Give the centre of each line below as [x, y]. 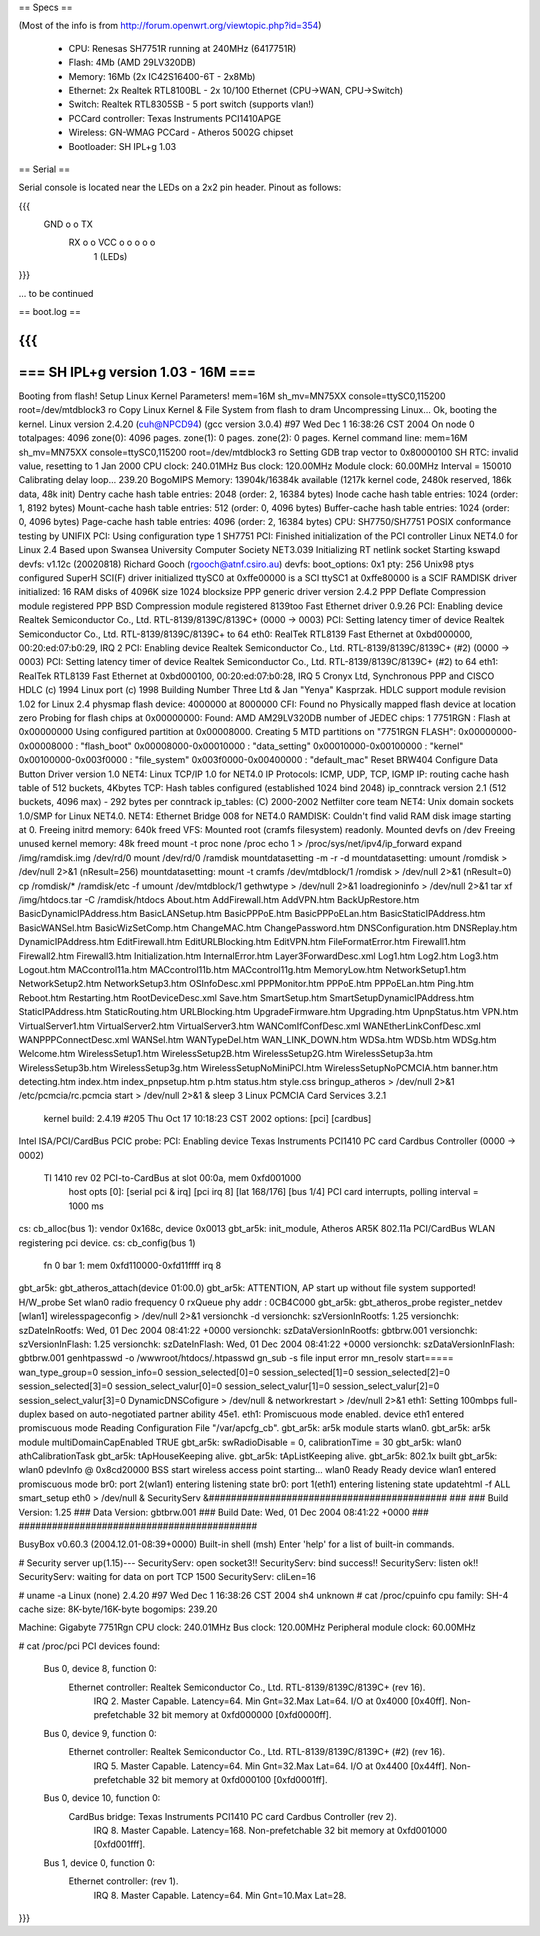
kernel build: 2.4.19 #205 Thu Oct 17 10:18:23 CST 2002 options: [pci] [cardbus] [207, 1118]
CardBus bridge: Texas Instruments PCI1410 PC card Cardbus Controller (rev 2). [232, 1816]
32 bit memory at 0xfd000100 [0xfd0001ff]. [238, 1779]
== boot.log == [50, 312]
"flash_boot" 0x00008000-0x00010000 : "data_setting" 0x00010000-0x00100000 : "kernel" [272, 746]
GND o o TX [68, 224]
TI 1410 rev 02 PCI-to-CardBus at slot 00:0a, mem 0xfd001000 [172, 1178]
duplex [32, 1414]
